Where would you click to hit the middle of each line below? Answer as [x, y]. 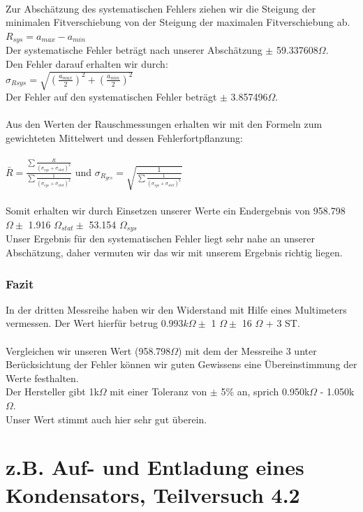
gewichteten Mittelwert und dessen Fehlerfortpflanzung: [124, 137]
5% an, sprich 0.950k [265, 392]
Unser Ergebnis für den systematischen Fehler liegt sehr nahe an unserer [160, 239]
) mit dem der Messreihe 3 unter [247, 350]
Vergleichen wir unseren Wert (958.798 [88, 350]
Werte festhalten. [42, 378]
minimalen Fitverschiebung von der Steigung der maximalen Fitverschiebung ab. [178, 22]
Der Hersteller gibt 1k [52, 392]
